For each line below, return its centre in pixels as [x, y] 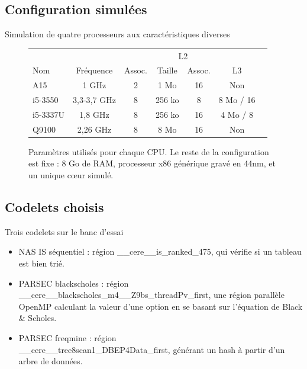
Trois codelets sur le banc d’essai [64, 231]
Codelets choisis [54, 207]
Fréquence [94, 70]
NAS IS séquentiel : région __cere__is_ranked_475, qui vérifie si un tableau [160, 251]
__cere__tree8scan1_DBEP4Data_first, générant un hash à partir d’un [152, 349]
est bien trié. [41, 263]
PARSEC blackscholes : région [74, 283]
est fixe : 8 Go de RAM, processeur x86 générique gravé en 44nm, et [152, 163]
